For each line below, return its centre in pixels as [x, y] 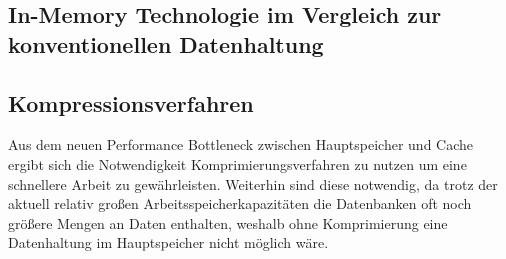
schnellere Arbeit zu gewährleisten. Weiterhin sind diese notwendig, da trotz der [253, 183]
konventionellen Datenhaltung [166, 43]
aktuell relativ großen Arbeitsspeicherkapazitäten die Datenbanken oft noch [240, 203]
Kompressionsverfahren [131, 102]
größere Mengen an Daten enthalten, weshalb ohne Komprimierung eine [228, 222]
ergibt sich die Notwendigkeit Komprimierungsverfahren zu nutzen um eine [237, 163]
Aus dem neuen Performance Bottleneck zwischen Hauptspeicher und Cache [241, 144]
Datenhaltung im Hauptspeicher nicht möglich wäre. [168, 242]
